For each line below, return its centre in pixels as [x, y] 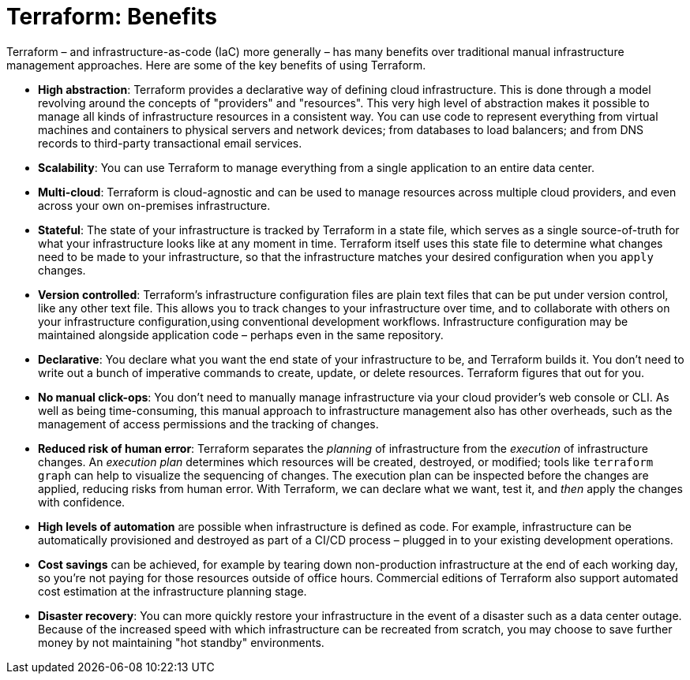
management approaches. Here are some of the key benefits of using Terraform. [216, 65]
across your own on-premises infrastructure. [154, 205]
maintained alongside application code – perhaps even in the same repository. [241, 334]
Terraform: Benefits [112, 17]
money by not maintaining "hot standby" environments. [181, 642]
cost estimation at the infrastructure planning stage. [172, 591]
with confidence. [82, 502]
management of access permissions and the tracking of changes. [208, 424]
